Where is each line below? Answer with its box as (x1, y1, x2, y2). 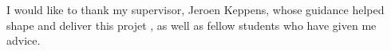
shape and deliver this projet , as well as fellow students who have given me (6, 16, 377, 33)
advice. (6, 32, 41, 49)
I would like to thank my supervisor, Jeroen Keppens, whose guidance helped (6, 2, 385, 17)
